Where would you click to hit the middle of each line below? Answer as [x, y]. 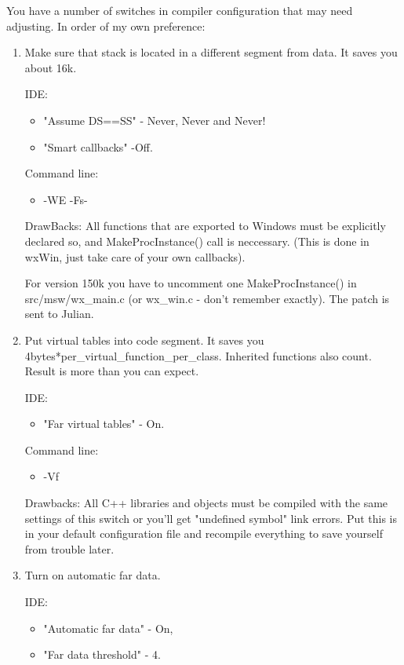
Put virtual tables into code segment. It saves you [144, 340]
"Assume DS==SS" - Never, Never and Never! [155, 120]
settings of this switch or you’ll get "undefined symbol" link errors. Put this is [211, 518]
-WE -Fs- [66, 199]
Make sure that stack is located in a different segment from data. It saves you [211, 52]
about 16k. [51, 67]
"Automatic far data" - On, [108, 628]
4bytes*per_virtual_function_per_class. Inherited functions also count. [198, 355]
